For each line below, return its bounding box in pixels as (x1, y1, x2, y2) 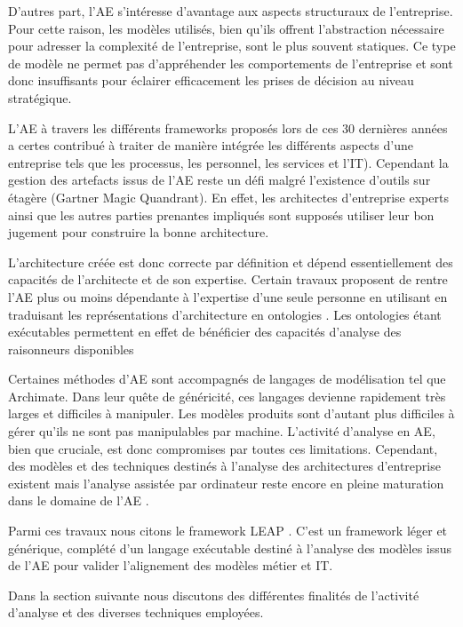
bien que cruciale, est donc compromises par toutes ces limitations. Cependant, (8, 439, 438, 457)
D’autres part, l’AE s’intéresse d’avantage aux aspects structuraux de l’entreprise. (8, 2, 453, 20)
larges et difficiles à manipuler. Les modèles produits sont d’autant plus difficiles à (8, 404, 455, 423)
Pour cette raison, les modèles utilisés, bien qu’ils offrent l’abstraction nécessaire (8, 19, 444, 37)
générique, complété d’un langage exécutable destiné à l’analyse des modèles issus (8, 538, 452, 557)
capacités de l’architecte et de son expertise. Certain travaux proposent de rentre (8, 270, 448, 289)
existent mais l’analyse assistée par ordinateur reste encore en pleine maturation (8, 473, 444, 492)
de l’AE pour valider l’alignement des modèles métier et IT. (8, 556, 333, 575)
